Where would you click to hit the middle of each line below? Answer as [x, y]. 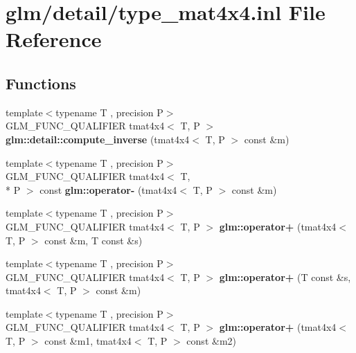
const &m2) [211, 341]
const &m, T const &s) [94, 240]
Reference [54, 39]
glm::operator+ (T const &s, [285, 277]
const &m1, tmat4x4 [88, 341]
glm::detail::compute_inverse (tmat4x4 [98, 139]
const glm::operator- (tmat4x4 [108, 189]
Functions [41, 83]
